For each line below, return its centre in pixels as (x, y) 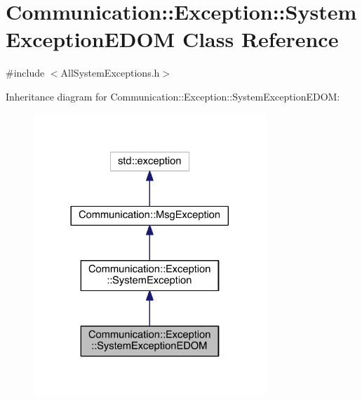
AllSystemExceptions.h (110, 73)
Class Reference (260, 39)
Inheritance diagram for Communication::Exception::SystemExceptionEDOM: (173, 96)
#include (25, 73)
